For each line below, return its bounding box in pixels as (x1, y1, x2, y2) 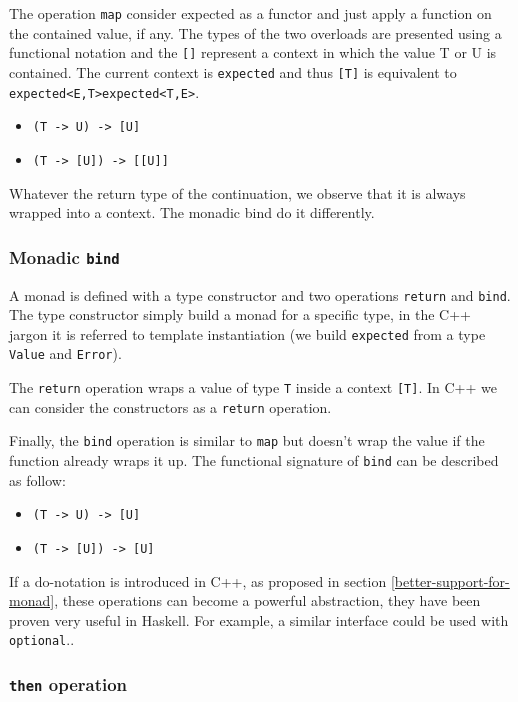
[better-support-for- (390, 570, 510, 591)
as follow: (9, 469, 66, 490)
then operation (9, 671, 128, 696)
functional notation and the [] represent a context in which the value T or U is (9, 42, 497, 63)
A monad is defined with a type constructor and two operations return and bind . (9, 284, 511, 305)
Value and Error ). (9, 343, 122, 364)
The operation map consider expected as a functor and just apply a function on (9, 3, 492, 23)
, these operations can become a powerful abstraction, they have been (54, 590, 481, 611)
